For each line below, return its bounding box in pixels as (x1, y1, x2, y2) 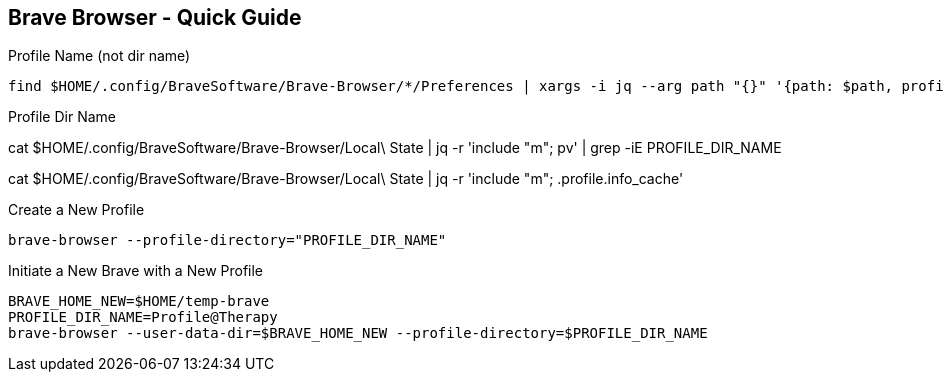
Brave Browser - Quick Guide (8, 5, 302, 30)
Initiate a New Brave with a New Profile (8, 262, 264, 280)
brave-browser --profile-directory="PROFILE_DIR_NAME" (8, 232, 447, 249)
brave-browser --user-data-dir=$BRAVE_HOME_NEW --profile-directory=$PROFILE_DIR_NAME (8, 325, 708, 342)
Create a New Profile (8, 201, 145, 219)
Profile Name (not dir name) (8, 47, 191, 65)
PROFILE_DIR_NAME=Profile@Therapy (8, 309, 278, 326)
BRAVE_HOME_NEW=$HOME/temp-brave (8, 293, 270, 310)
